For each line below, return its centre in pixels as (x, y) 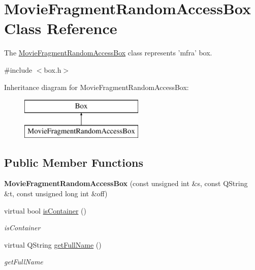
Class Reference (61, 28)
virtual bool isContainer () (45, 210)
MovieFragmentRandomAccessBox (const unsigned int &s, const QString (126, 183)
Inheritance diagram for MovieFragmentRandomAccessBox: (97, 87)
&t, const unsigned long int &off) (56, 193)
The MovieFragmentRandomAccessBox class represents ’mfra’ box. (108, 53)
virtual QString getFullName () (53, 244)
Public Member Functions (74, 162)
